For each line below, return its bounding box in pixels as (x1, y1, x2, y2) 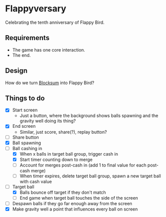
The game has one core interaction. (12, 47, 85, 53)
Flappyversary (5, 3, 66, 14)
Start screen (12, 107, 38, 113)
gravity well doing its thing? (19, 118, 76, 124)
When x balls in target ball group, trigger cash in (19, 151, 118, 157)
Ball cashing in (12, 145, 43, 151)
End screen (12, 123, 36, 129)
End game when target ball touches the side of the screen (19, 195, 138, 201)
